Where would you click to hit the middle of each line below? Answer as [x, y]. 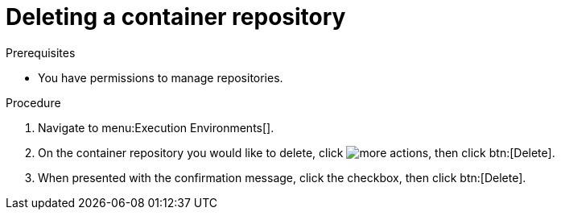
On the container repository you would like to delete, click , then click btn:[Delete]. [297, 152]
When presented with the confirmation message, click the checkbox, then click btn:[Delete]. [282, 177]
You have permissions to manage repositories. [161, 77]
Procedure [33, 102]
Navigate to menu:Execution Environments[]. [156, 127]
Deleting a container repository [176, 17]
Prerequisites [41, 52]
